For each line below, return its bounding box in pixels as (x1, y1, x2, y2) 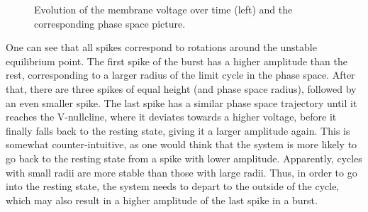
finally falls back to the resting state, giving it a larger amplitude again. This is (6, 123, 350, 138)
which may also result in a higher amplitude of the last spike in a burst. (6, 192, 318, 207)
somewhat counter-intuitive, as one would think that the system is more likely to (6, 137, 357, 152)
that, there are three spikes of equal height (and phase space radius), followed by (6, 81, 357, 96)
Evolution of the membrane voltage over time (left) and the (34, 2, 293, 16)
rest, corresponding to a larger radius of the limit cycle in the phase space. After (6, 67, 355, 82)
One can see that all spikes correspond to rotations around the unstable (6, 40, 317, 55)
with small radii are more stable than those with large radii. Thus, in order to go (6, 164, 357, 179)
